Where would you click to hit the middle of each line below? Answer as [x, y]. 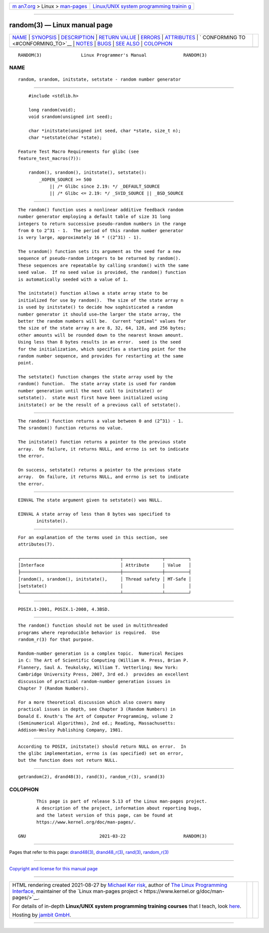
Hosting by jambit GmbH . [42, 915]
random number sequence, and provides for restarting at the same [101, 356]
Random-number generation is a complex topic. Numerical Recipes [101, 653]
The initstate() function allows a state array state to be [93, 293]
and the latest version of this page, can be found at [105, 815]
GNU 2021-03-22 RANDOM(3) [113, 836]
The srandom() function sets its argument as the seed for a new [100, 252]
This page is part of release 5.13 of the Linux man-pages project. [122, 801]
